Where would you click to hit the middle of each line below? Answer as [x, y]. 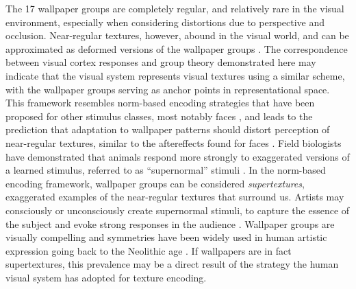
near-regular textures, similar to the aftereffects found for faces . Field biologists [174, 142]
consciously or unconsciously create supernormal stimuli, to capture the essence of [178, 210]
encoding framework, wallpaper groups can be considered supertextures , [155, 183]
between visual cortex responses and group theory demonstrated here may [161, 62]
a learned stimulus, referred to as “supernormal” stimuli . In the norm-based [166, 170]
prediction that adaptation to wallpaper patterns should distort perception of [168, 129]
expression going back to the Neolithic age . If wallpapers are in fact [149, 250]
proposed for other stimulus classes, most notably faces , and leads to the [159, 116]
